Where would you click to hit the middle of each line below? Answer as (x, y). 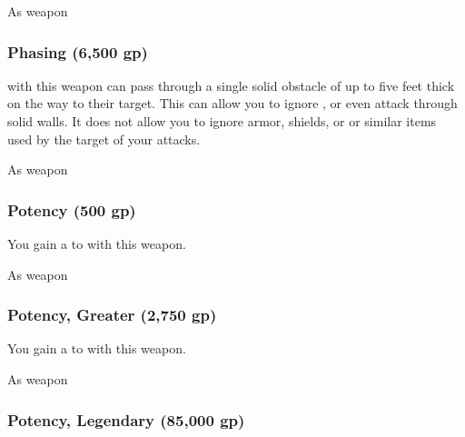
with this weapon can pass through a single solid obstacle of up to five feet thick (231, 85)
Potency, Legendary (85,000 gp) (126, 419)
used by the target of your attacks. (104, 139)
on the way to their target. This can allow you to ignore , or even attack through (232, 103)
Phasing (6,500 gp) (78, 51)
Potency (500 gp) (72, 209)
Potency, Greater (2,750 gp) (112, 315)
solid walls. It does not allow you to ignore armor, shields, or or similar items (222, 121)
